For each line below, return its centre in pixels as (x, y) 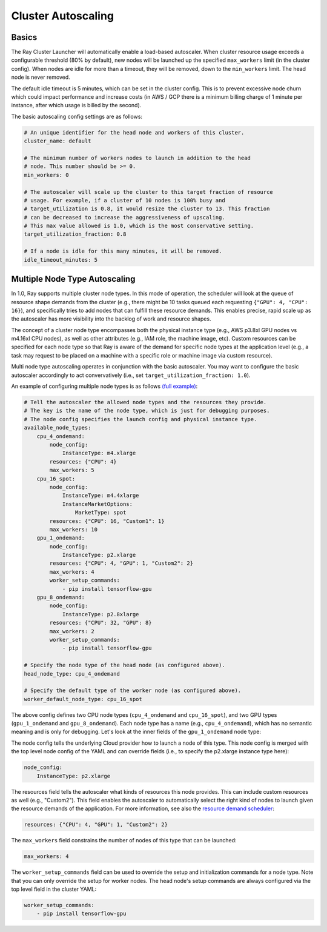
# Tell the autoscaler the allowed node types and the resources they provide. (145, 402)
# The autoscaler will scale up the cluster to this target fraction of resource (149, 192)
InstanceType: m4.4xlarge (101, 496)
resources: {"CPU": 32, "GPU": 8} (101, 623)
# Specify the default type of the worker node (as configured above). (133, 691)
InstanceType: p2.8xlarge (101, 614)
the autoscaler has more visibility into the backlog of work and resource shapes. (111, 319)
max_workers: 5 (72, 470)
